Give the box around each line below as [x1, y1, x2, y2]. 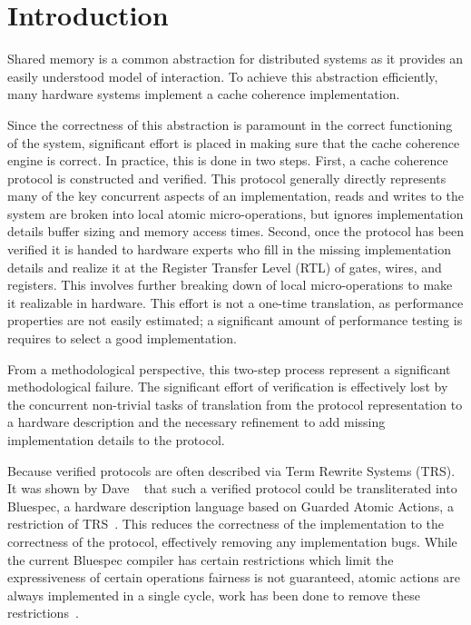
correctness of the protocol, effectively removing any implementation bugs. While [7, 531, 457, 551]
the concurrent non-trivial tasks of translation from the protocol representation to [7, 394, 463, 413]
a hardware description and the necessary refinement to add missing [7, 412, 386, 432]
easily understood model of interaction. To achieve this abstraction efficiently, [7, 66, 438, 85]
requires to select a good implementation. [7, 329, 237, 348]
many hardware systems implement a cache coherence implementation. [7, 84, 400, 104]
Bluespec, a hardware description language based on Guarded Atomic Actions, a [7, 496, 454, 515]
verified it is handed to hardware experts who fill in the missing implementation [7, 240, 451, 259]
